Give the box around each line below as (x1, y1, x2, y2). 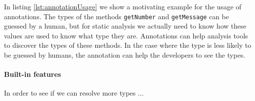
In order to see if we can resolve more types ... (4, 88, 144, 98)
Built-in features (4, 69, 61, 79)
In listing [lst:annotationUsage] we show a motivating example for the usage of (4, 1, 242, 11)
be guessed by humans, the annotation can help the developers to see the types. (4, 50, 246, 60)
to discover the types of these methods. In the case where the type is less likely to (4, 40, 252, 50)
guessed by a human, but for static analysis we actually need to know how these (4, 21, 247, 31)
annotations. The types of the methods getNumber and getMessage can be (4, 11, 229, 21)
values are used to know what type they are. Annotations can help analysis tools (4, 30, 248, 40)
